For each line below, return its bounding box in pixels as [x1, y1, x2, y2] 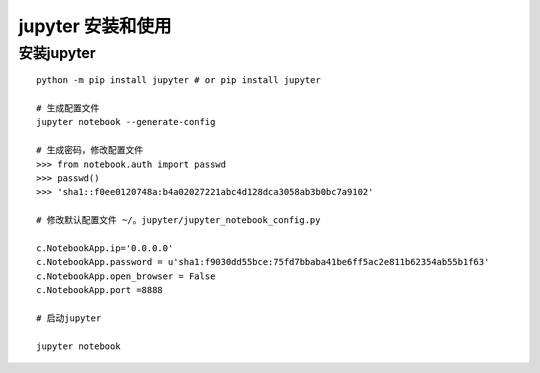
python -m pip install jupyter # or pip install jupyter [36, 75, 322, 86]
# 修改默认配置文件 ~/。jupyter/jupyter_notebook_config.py [36, 215, 321, 226]
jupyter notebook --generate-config [36, 116, 216, 128]
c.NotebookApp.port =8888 [36, 285, 164, 296]
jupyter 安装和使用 [18, 15, 172, 37]
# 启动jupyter [36, 312, 102, 324]
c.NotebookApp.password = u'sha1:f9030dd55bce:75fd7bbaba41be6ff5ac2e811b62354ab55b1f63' [36, 256, 490, 268]
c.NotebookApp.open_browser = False [36, 270, 216, 282]
